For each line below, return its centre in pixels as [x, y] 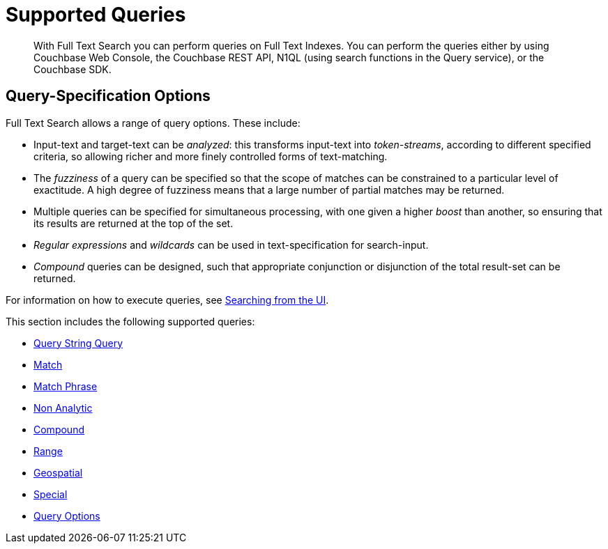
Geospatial [58, 472]
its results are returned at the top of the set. [134, 223]
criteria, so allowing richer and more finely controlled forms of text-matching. [211, 156]
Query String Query [78, 343]
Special [51, 494]
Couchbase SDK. [73, 69]
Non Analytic [63, 408]
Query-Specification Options [108, 96]
